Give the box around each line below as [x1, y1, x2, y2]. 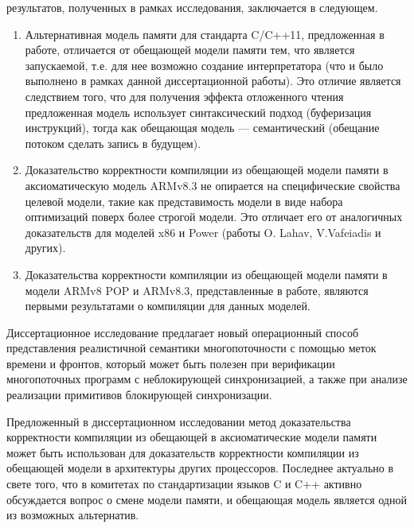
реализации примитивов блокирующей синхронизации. [6, 386, 272, 403]
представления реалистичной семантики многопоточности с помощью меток [6, 340, 377, 356]
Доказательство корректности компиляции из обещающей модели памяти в [25, 161, 389, 178]
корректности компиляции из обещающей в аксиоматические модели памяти [6, 429, 377, 445]
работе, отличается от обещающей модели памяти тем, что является [25, 41, 355, 58]
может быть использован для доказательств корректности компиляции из [6, 444, 359, 460]
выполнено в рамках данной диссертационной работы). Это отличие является [25, 72, 401, 89]
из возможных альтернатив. [6, 507, 139, 523]
